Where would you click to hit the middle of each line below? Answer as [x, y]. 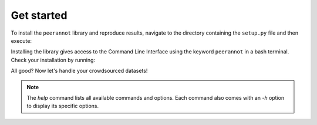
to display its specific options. [63, 106]
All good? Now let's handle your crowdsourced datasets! [79, 71]
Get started [39, 15]
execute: [21, 40]
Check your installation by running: [53, 60]
